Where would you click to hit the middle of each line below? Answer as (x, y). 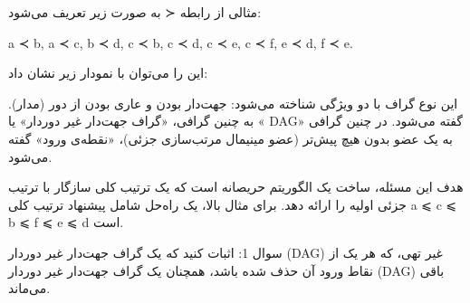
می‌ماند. (29, 288)
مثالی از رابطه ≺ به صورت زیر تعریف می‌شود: (135, 12)
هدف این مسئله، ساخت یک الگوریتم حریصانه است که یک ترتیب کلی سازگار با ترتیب (236, 187)
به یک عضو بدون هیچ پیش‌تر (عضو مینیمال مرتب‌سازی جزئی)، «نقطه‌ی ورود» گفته (230, 138)
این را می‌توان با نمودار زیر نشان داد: (108, 73)
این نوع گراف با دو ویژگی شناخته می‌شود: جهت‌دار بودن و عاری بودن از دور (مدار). (233, 103)
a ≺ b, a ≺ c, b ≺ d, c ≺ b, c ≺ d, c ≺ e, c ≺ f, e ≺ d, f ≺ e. (181, 42)
